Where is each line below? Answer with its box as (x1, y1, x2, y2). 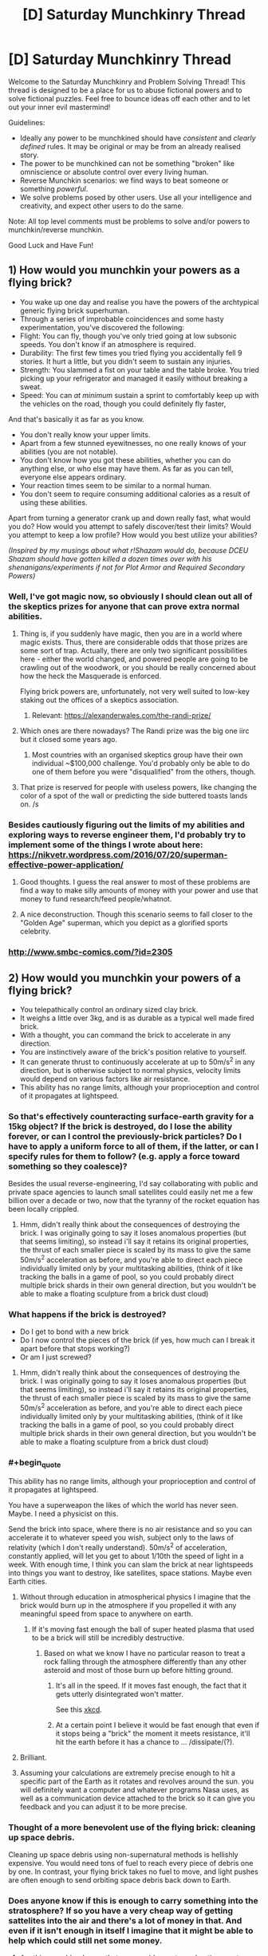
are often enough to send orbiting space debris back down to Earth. (8, 1875, 231, 1885)
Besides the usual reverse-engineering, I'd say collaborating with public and (8, 1179, 258, 1189)
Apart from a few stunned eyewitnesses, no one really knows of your (19, 438, 246, 448)
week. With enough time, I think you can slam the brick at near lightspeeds (8, 1560, 254, 1569)
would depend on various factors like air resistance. (19, 1074, 191, 1083)
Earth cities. (8, 1576, 48, 1586)
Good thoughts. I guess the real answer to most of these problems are (19, 877, 250, 887)
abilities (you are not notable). (19, 447, 118, 456)
